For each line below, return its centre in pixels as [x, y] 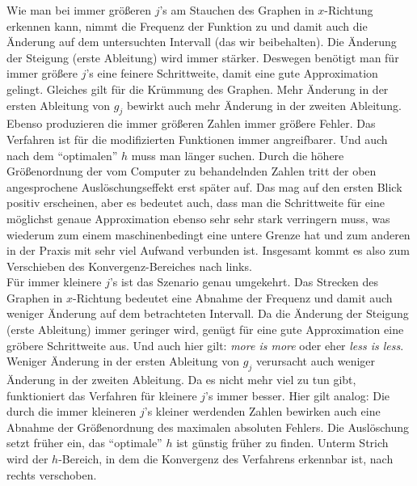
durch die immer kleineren [72, 411]
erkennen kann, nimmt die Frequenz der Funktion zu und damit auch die [187, 25]
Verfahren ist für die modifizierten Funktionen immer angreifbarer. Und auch [197, 139]
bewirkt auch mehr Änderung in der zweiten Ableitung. [264, 105]
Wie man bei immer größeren [79, 10]
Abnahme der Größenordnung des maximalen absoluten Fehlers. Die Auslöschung [208, 427]
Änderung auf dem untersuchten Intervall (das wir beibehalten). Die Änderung [202, 42]
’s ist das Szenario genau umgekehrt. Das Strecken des [244, 282]
